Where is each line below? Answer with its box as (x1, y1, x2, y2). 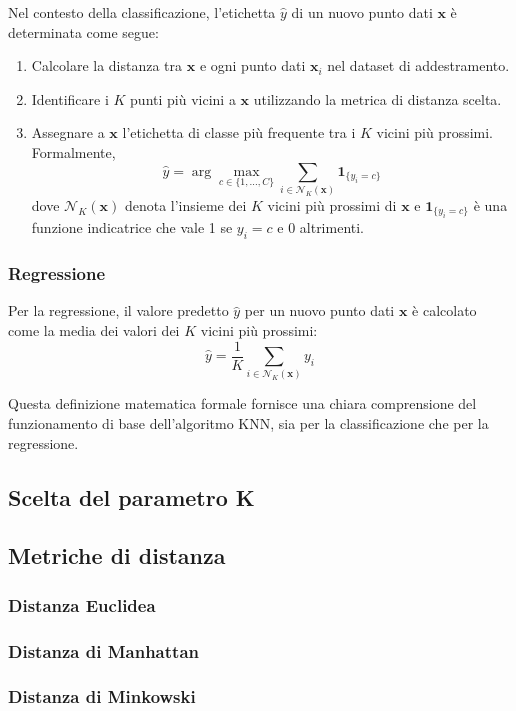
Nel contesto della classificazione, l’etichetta (8, 2, 276, 22)
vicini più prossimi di (267, 194, 397, 215)
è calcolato (412, 300, 477, 321)
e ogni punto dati (199, 55, 306, 76)
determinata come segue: (8, 21, 159, 42)
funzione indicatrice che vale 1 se (31, 217, 233, 238)
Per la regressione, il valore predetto (8, 300, 229, 321)
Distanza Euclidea (8, 592, 156, 617)
